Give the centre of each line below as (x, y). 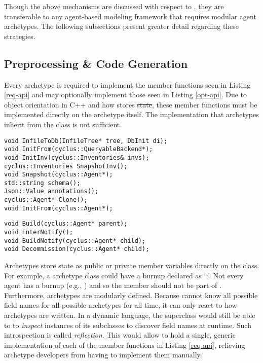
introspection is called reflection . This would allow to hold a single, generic (120, 335)
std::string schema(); (42, 183)
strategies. (20, 36)
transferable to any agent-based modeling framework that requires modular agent (130, 16)
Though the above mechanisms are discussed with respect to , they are (114, 6)
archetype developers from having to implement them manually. (103, 355)
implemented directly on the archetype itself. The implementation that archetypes (131, 114)
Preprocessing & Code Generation (96, 63)
